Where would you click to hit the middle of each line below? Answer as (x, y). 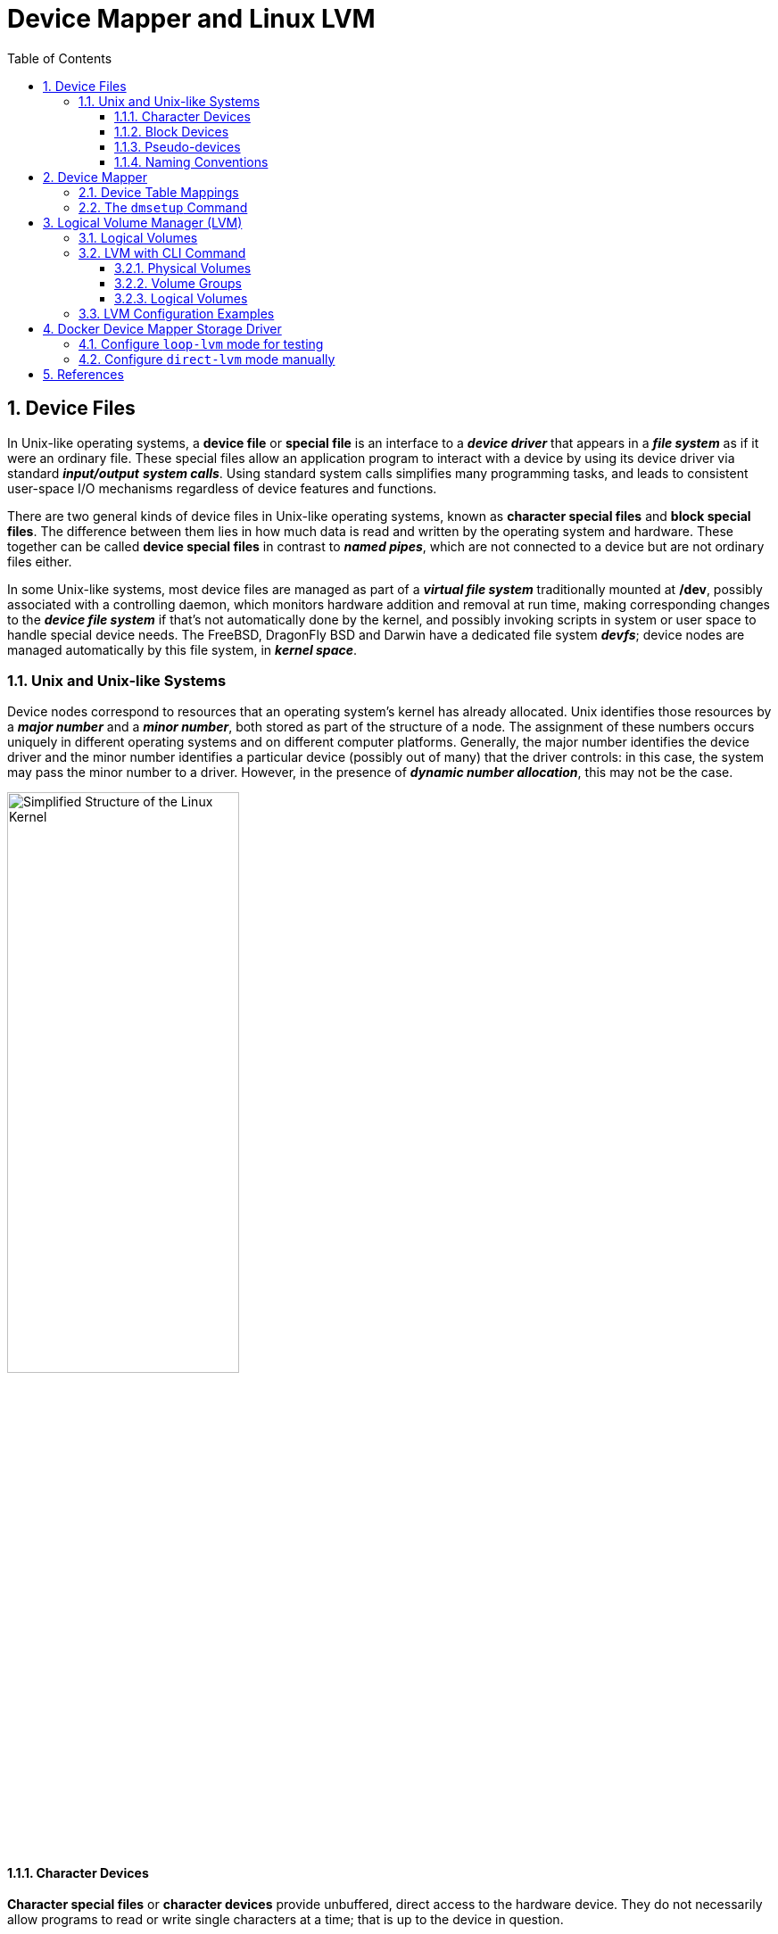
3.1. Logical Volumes (138, 237)
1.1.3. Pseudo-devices (178, 146)
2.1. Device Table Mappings (159, 192)
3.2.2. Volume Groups (178, 283)
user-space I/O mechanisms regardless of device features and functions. (222, 488)
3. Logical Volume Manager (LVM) (143, 222)
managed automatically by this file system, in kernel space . (182, 649)
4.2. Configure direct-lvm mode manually (207, 359)
